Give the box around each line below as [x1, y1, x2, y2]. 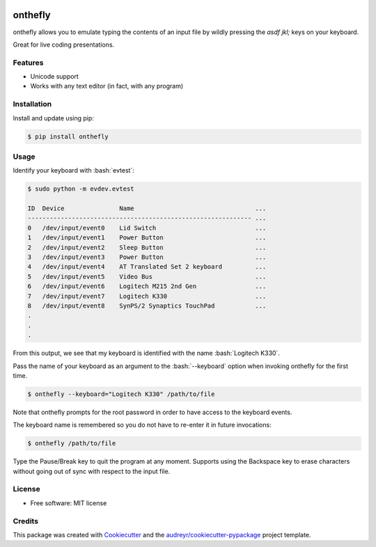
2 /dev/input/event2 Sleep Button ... [27, 244, 267, 251]
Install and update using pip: [13, 113, 94, 122]
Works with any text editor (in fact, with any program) [30, 82, 184, 90]
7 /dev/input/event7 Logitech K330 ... [27, 292, 267, 300]
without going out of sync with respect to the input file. [13, 467, 171, 475]
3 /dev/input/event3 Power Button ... [27, 253, 267, 261]
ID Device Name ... [27, 205, 267, 212]
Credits [13, 516, 38, 525]
